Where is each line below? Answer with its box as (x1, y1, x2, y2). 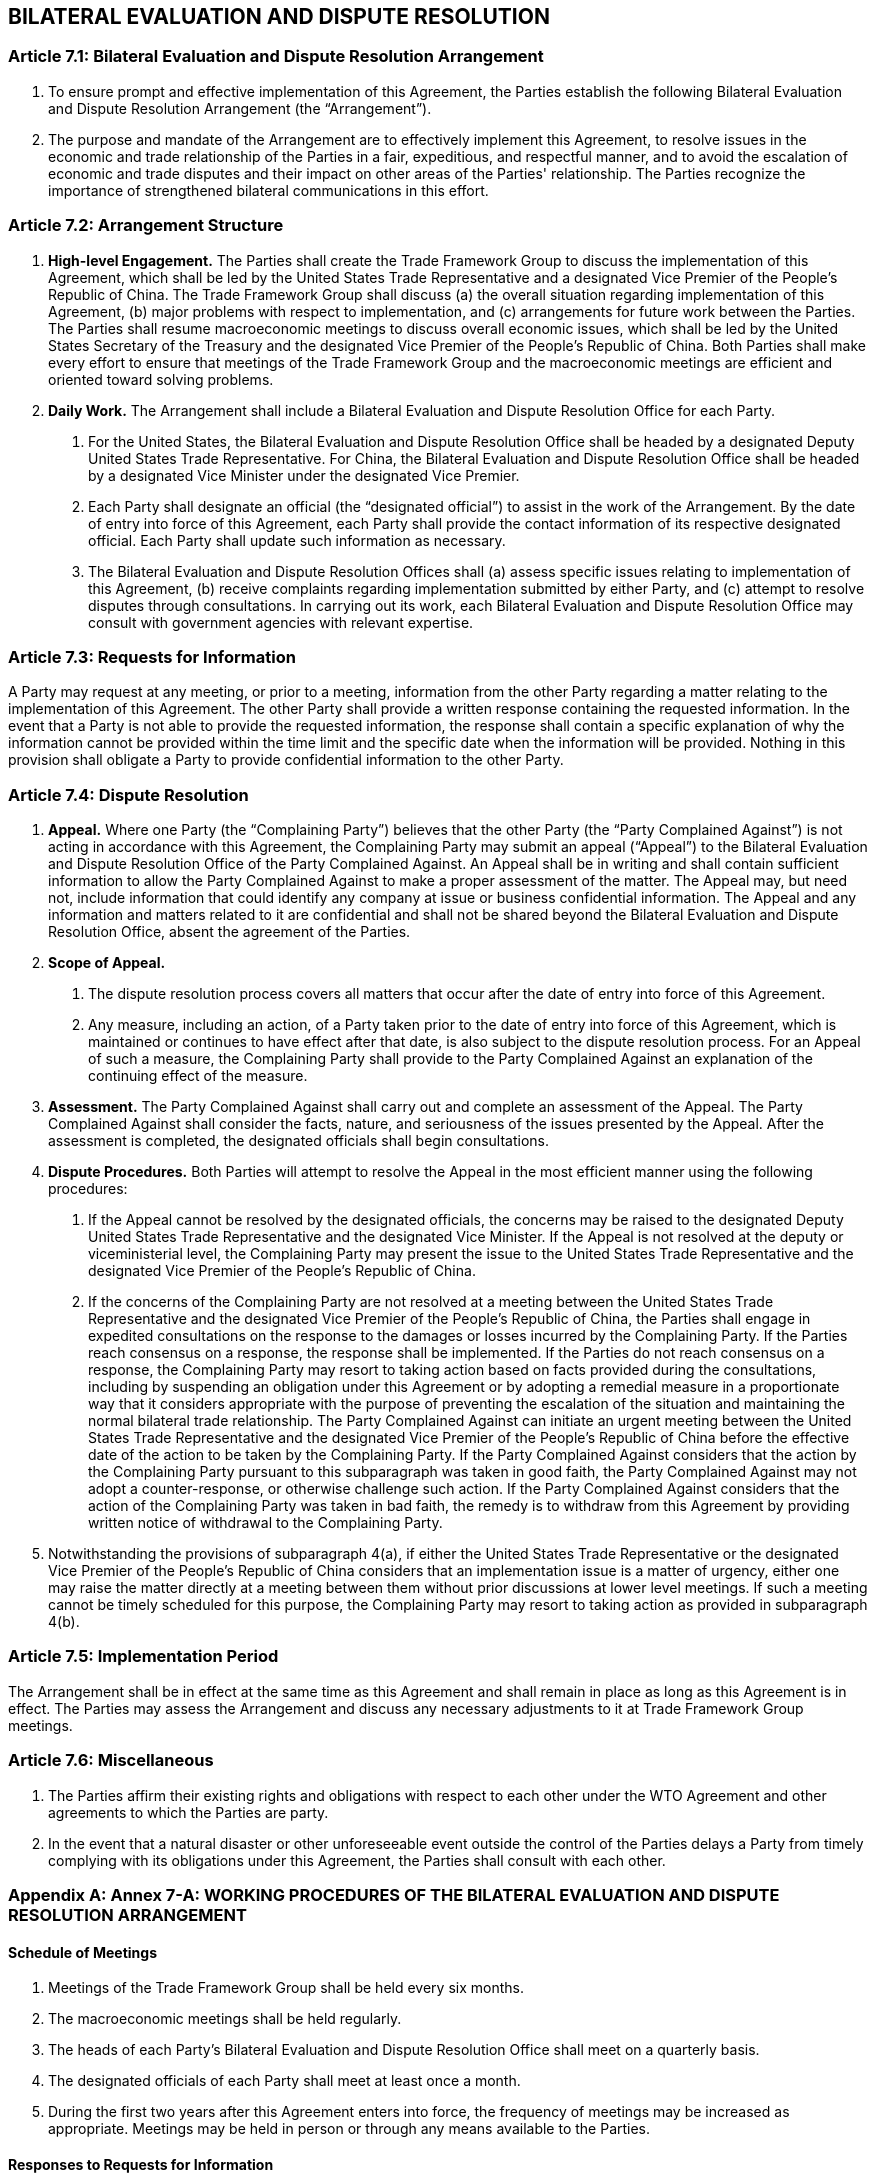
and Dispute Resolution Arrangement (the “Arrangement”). (48, 99, 432, 117)
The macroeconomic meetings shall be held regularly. (48, 2010, 402, 2028)
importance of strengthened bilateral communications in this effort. (48, 181, 489, 199)
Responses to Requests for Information (8, 2155, 274, 2173)
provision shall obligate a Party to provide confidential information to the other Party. (8, 751, 564, 769)
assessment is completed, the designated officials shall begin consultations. (48, 1132, 549, 1150)
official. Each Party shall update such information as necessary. (88, 531, 506, 549)
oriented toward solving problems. (48, 370, 274, 388)
